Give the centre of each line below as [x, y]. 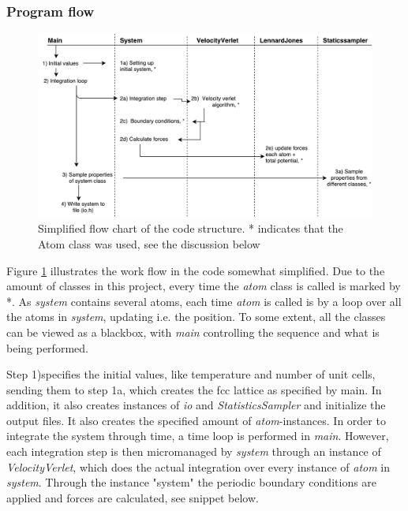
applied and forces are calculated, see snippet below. [133, 497]
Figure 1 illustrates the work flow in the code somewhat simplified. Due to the [196, 270]
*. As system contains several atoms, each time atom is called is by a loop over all [204, 301]
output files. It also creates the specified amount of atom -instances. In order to [196, 420]
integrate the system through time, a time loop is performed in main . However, [198, 436]
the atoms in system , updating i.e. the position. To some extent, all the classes [196, 317]
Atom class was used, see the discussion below [149, 243]
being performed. [47, 347]
